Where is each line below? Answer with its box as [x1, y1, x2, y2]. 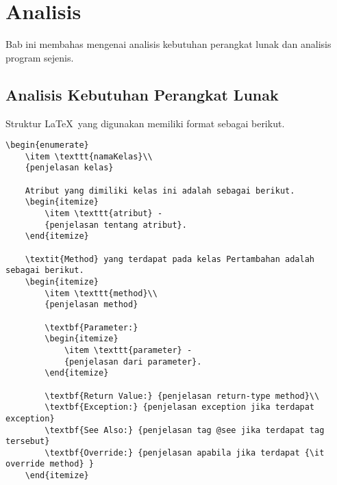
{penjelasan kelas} [25, 163, 114, 173]
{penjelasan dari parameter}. [64, 356, 202, 367]
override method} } [5, 459, 94, 469]
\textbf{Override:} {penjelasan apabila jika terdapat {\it [45, 447, 325, 458]
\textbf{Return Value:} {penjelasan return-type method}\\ [45, 391, 320, 401]
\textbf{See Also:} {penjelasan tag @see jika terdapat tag [45, 425, 325, 435]
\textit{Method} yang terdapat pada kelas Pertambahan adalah [25, 254, 315, 264]
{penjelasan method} [45, 300, 138, 310]
